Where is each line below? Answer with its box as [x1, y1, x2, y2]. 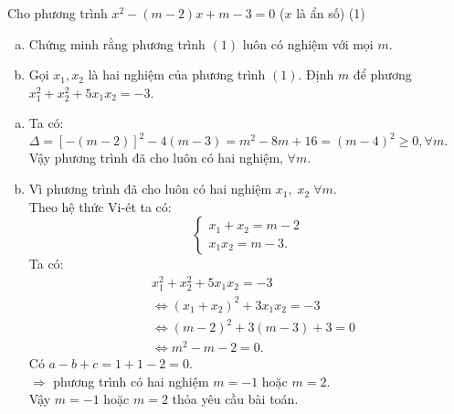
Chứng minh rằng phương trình [28, 34, 206, 53]
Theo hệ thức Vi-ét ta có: [28, 196, 172, 216]
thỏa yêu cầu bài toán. [172, 389, 299, 409]
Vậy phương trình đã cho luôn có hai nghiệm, [28, 148, 283, 167]
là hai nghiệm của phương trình [88, 65, 266, 84]
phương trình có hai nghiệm [53, 371, 209, 390]
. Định [298, 65, 334, 84]
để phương [353, 65, 412, 84]
